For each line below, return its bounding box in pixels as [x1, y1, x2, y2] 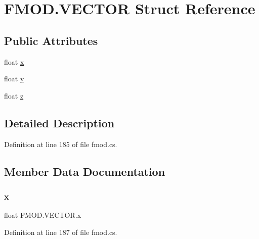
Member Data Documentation [4, 163, 165, 179]
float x [4, 56, 24, 67]
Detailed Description [4, 115, 115, 130]
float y [4, 73, 24, 84]
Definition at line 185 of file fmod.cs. [4, 138, 117, 149]
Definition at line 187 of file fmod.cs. [4, 226, 117, 237]
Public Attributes [4, 32, 98, 48]
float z [4, 90, 24, 101]
